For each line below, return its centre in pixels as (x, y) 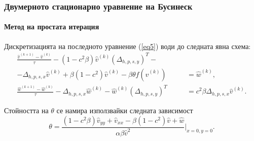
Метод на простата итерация (52, 27)
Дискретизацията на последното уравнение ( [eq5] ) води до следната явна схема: (128, 46)
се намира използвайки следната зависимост (125, 110)
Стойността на (26, 110)
